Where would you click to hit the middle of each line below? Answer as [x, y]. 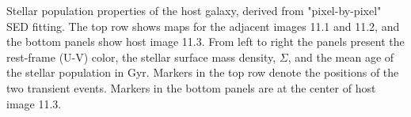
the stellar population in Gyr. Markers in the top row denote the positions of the [203, 72]
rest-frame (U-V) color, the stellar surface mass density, [141, 57]
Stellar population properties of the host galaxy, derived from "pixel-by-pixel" [194, 10]
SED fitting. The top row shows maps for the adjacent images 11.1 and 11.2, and [203, 26]
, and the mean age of [341, 57]
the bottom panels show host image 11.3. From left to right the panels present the [205, 42]
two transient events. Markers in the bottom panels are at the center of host [191, 87]
